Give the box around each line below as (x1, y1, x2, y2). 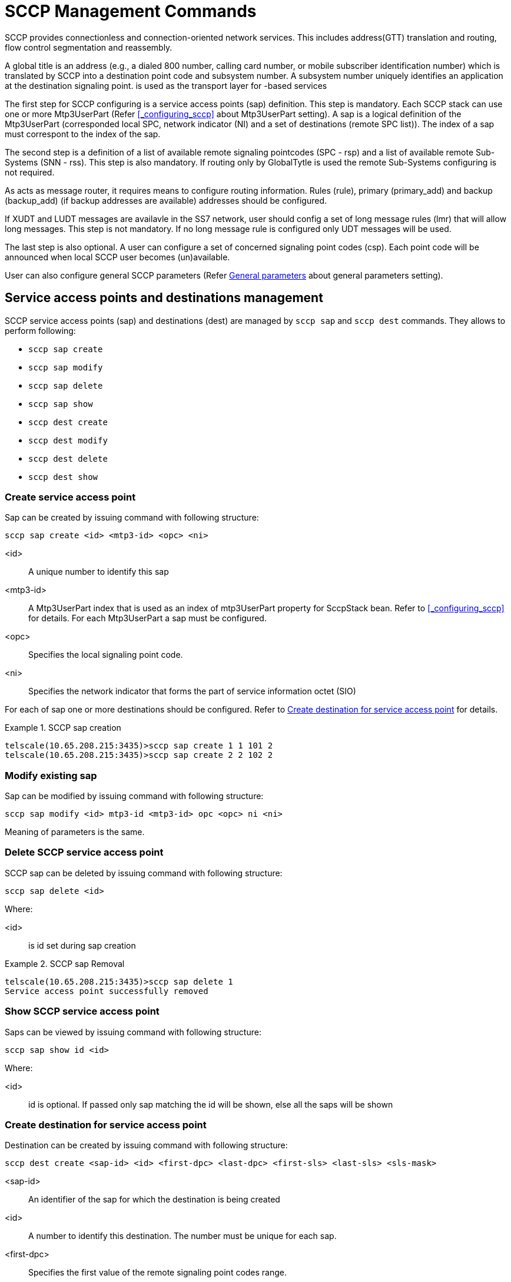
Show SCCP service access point (5, 1005, 160, 1018)
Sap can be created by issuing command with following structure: (5, 512, 259, 523)
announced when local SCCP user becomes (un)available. (5, 251, 230, 262)
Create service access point (5, 491, 136, 503)
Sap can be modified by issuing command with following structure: (5, 791, 264, 801)
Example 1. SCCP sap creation (5, 723, 121, 733)
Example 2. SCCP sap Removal (5, 958, 125, 969)
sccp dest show (28, 472, 98, 482)
